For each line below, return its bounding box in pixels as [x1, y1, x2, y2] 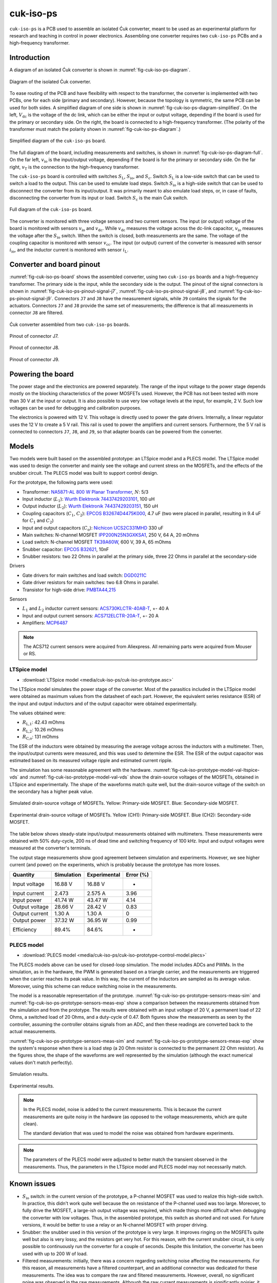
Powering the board [9, 370, 74, 378]
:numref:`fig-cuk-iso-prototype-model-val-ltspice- [153, 767, 260, 773]
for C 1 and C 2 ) [22, 517, 54, 524]
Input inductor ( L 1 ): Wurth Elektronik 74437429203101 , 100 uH [22, 496, 155, 503]
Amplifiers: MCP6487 [22, 620, 68, 626]
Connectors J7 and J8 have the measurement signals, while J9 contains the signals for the [54, 295, 247, 301]
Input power [12, 896, 42, 903]
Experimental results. [9, 1083, 54, 1089]
